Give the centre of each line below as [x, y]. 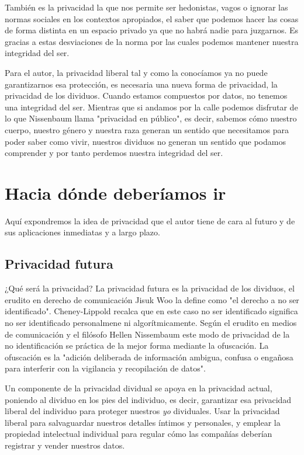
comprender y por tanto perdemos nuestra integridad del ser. [114, 153]
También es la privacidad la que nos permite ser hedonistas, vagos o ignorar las [146, 7]
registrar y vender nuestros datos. [65, 445]
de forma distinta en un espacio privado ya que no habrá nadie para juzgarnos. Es [152, 30]
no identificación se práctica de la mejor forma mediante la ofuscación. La [137, 345]
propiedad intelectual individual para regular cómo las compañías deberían [139, 434]
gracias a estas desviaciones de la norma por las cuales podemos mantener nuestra [152, 41]
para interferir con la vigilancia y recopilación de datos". [105, 368]
